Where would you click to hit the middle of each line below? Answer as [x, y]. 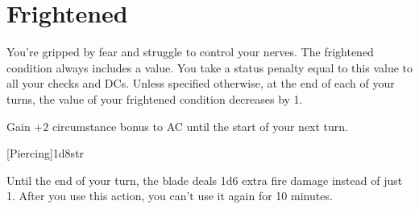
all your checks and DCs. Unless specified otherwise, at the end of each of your [201, 83]
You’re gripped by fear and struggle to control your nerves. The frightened [190, 52]
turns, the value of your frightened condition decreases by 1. [155, 98]
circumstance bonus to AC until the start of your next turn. [200, 126]
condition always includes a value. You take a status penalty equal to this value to [209, 67]
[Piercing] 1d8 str [46, 153]
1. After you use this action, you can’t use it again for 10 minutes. [170, 196]
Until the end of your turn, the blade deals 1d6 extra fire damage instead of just [205, 180]
